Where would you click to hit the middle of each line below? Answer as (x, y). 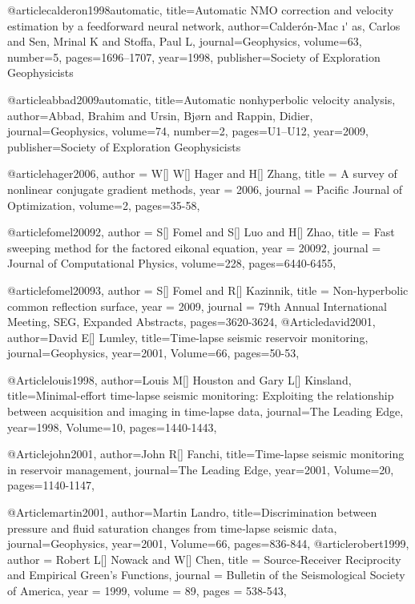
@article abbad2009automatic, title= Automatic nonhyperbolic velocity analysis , (201, 99)
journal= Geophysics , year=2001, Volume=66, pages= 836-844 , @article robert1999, (208, 544)
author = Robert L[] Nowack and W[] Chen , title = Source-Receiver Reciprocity (204, 559)
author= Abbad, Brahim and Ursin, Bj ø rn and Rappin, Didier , (160, 115)
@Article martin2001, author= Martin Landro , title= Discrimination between (192, 512)
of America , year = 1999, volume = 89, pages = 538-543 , (147, 590)
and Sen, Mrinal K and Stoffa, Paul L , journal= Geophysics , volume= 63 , (185, 41)
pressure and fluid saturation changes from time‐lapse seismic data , (172, 527)
